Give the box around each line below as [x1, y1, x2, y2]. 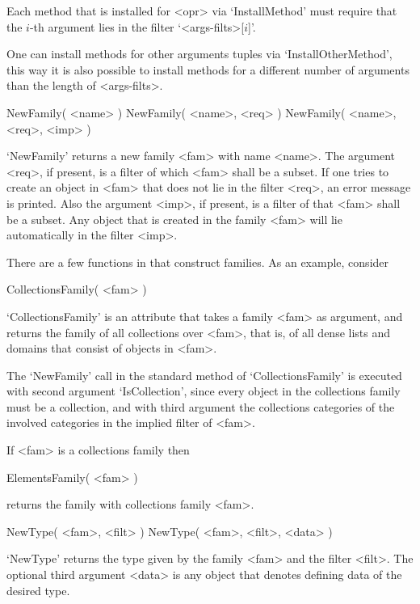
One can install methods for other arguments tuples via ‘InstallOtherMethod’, [6, 45, 393, 62]
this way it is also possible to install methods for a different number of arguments [6, 61, 409, 78]
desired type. [6, 581, 70, 598]
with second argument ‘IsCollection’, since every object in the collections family [6, 382, 401, 399]
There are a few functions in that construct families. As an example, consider [6, 253, 389, 270]
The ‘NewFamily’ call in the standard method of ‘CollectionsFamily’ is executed [6, 366, 402, 383]
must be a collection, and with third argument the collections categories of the [6, 398, 395, 415]
